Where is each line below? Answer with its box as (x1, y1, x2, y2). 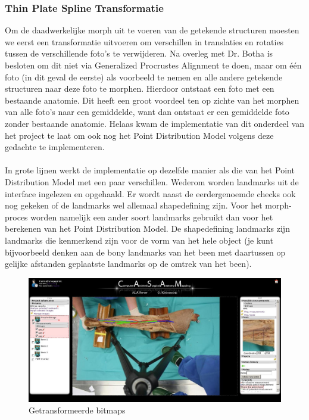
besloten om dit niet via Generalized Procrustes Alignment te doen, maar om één (5, 59, 302, 71)
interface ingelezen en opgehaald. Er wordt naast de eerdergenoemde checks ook (5, 187, 296, 200)
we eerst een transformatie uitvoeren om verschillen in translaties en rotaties (5, 35, 284, 48)
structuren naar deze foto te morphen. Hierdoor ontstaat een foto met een (5, 82, 274, 95)
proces (5, 210, 28, 223)
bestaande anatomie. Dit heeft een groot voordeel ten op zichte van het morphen (5, 94, 299, 106)
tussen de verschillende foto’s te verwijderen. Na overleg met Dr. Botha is (5, 47, 273, 60)
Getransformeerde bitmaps (29, 404, 126, 416)
